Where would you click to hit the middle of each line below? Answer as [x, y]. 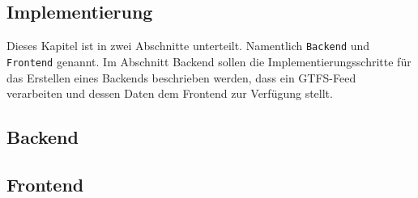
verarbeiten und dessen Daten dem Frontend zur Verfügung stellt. [170, 93]
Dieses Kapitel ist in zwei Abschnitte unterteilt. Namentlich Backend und [188, 46]
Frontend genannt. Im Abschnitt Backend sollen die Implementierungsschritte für [209, 61]
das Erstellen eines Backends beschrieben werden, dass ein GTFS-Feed [181, 77]
